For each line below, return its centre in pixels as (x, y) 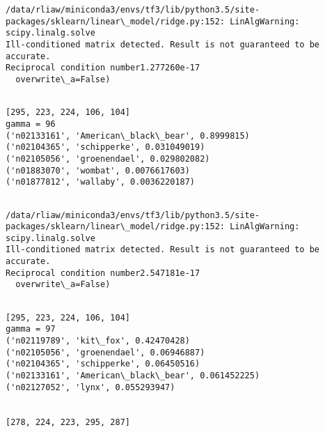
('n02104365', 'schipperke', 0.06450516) (103, 364)
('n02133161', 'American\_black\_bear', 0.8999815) (128, 136)
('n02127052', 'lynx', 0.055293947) (90, 387)
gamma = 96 (31, 124)
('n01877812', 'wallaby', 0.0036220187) (101, 182)
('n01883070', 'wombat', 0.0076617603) (98, 170)
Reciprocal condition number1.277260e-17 (103, 68)
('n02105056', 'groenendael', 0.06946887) (105, 352)
